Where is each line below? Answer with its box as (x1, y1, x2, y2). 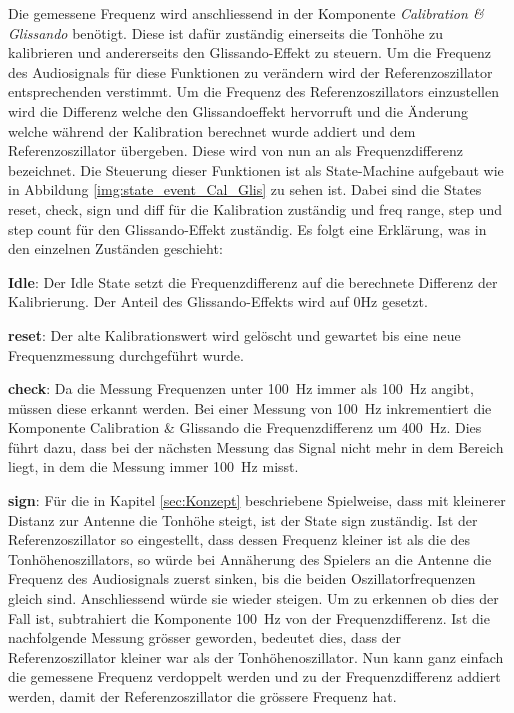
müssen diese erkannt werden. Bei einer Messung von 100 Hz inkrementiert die (8, 397, 492, 418)
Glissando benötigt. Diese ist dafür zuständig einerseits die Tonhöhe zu (8, 22, 444, 43)
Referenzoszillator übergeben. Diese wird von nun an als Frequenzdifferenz (8, 140, 463, 161)
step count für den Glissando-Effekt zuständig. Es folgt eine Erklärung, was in (8, 218, 487, 239)
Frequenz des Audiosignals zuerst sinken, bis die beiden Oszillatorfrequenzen (8, 568, 476, 589)
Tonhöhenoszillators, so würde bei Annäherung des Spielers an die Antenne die (8, 548, 492, 569)
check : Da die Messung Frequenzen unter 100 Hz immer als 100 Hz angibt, (8, 378, 474, 399)
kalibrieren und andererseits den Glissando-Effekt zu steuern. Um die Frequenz (8, 42, 491, 63)
